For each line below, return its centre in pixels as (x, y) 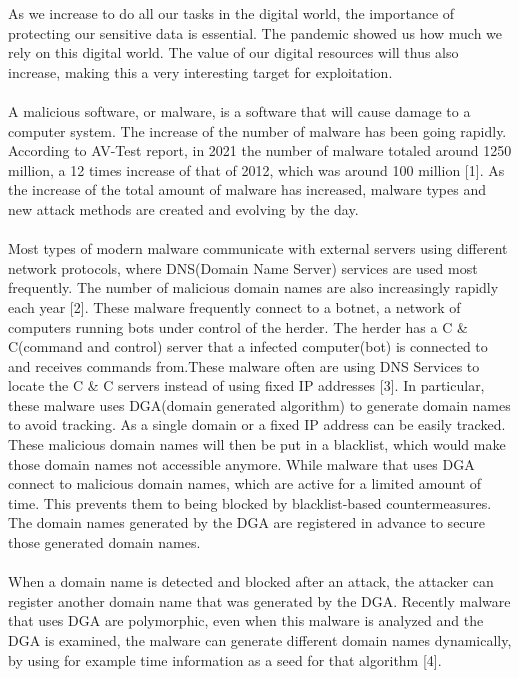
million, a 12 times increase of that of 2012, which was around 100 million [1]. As (256, 169)
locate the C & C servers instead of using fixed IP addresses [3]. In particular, (246, 385)
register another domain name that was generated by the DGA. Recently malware (259, 600)
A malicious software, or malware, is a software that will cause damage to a (239, 110)
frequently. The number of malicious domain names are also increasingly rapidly (253, 287)
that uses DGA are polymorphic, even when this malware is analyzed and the (246, 620)
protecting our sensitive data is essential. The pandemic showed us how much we (255, 32)
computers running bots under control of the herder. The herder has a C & (238, 326)
